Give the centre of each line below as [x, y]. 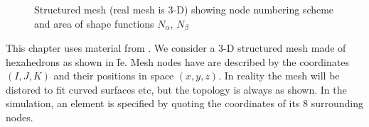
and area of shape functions [94, 23]
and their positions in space [114, 76]
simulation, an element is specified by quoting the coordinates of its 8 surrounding [185, 103]
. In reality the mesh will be [279, 76]
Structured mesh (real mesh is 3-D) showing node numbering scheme [184, 9]
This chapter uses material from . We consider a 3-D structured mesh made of [176, 48]
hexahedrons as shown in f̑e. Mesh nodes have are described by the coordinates [177, 61]
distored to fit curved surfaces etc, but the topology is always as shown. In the [176, 89]
